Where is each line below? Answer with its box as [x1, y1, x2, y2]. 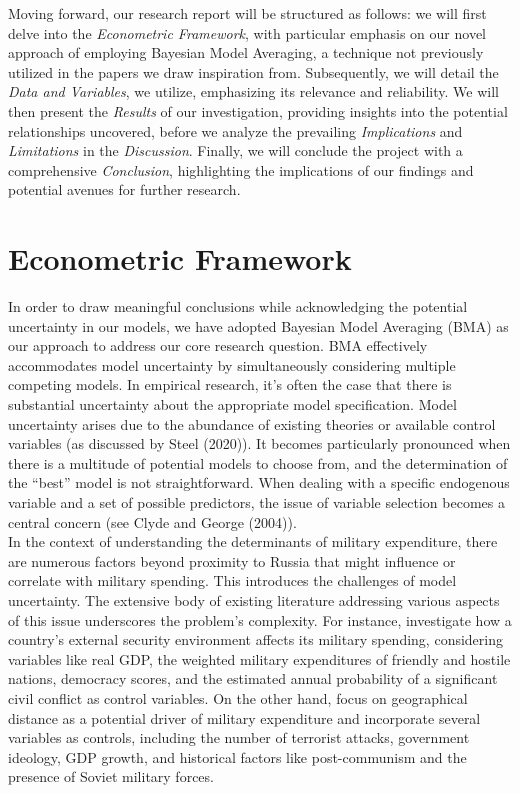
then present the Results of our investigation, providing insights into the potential [8, 100, 508, 121]
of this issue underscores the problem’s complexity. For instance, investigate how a [8, 609, 512, 630]
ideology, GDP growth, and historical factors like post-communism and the [8, 746, 467, 767]
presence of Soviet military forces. [8, 766, 214, 787]
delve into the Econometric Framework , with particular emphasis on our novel [8, 22, 486, 43]
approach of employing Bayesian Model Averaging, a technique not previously [8, 42, 484, 63]
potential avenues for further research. [8, 179, 241, 200]
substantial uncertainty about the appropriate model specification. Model [8, 394, 457, 415]
